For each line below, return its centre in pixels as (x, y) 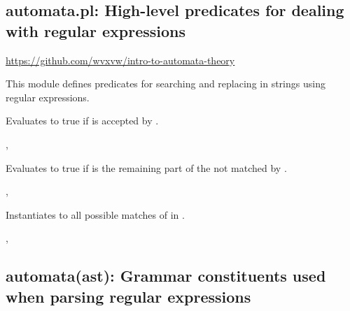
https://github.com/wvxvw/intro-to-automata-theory (120, 60)
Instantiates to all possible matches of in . (95, 214)
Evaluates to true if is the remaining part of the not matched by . (146, 167)
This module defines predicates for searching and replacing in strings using (166, 84)
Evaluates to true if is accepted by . (82, 121)
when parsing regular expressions (128, 296)
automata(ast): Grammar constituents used (166, 276)
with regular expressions (96, 30)
